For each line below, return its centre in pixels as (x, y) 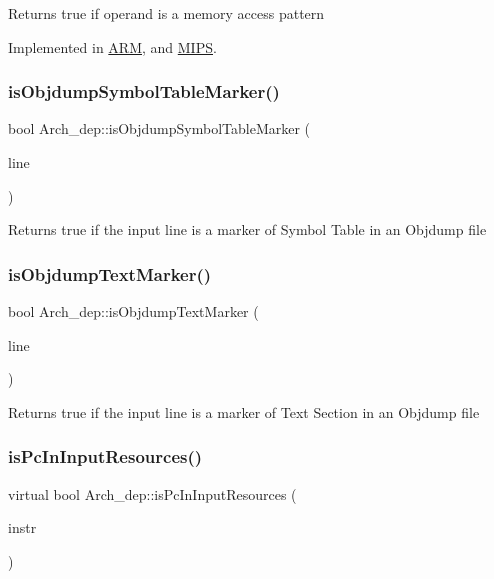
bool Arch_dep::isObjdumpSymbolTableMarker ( (159, 128)
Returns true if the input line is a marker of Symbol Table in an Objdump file (247, 229)
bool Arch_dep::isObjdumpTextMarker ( (133, 311)
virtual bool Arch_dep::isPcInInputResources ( (152, 493)
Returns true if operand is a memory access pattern (166, 13)
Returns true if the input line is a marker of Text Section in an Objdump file (244, 411)
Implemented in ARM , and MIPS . (112, 46)
